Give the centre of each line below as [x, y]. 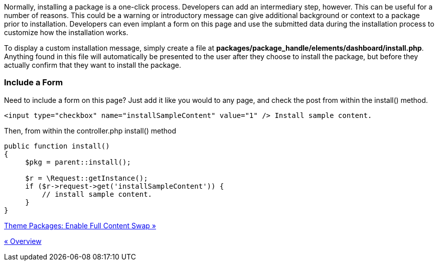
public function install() [57, 146]
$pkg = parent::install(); [78, 162]
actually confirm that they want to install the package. [93, 65]
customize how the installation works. [66, 32]
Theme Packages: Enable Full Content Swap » [80, 225]
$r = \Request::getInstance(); [87, 178]
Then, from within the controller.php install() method [90, 130]
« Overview [23, 241]
